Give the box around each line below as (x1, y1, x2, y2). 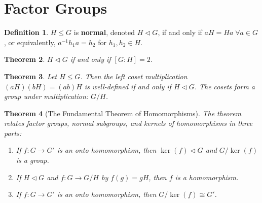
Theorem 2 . (4, 54, 45, 64)
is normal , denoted (73, 27, 135, 38)
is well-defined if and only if (84, 81, 171, 91)
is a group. (16, 155, 49, 165)
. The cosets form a (194, 81, 255, 91)
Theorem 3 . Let (4, 71, 57, 81)
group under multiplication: (4, 91, 89, 101)
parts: (4, 127, 22, 138)
